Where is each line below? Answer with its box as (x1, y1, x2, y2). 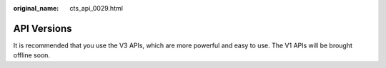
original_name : (13, 4, 59, 12)
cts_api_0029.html (69, 4, 123, 12)
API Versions (13, 22, 72, 35)
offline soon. (13, 51, 50, 59)
